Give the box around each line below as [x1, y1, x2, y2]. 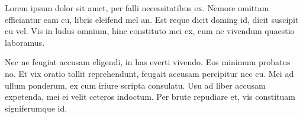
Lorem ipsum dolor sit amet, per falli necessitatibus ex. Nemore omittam [5, 2, 269, 14]
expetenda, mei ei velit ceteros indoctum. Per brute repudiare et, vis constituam [5, 90, 295, 103]
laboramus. [5, 36, 45, 48]
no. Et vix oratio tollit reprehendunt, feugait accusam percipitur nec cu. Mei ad [5, 67, 294, 79]
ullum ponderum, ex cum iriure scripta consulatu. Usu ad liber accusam [5, 79, 266, 91]
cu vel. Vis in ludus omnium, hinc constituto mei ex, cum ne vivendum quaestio [5, 25, 295, 37]
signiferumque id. [5, 102, 67, 114]
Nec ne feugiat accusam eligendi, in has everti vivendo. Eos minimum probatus [5, 56, 291, 68]
